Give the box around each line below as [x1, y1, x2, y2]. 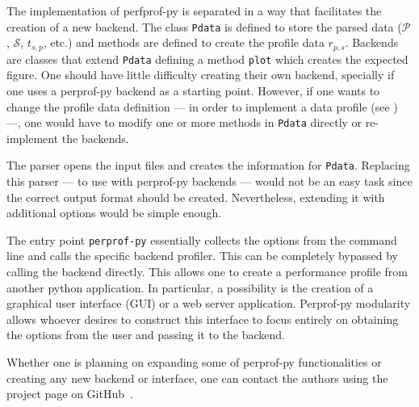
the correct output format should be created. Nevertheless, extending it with [6, 188, 385, 205]
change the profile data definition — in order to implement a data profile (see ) [6, 98, 398, 115]
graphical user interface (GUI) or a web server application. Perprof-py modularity [6, 295, 411, 312]
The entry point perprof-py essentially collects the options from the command [6, 231, 397, 248]
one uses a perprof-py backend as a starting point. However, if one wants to [6, 82, 380, 99]
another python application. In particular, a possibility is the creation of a [6, 279, 374, 296]
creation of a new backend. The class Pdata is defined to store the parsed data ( [6, 18, 402, 35]
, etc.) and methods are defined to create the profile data [43, 34, 325, 51]
